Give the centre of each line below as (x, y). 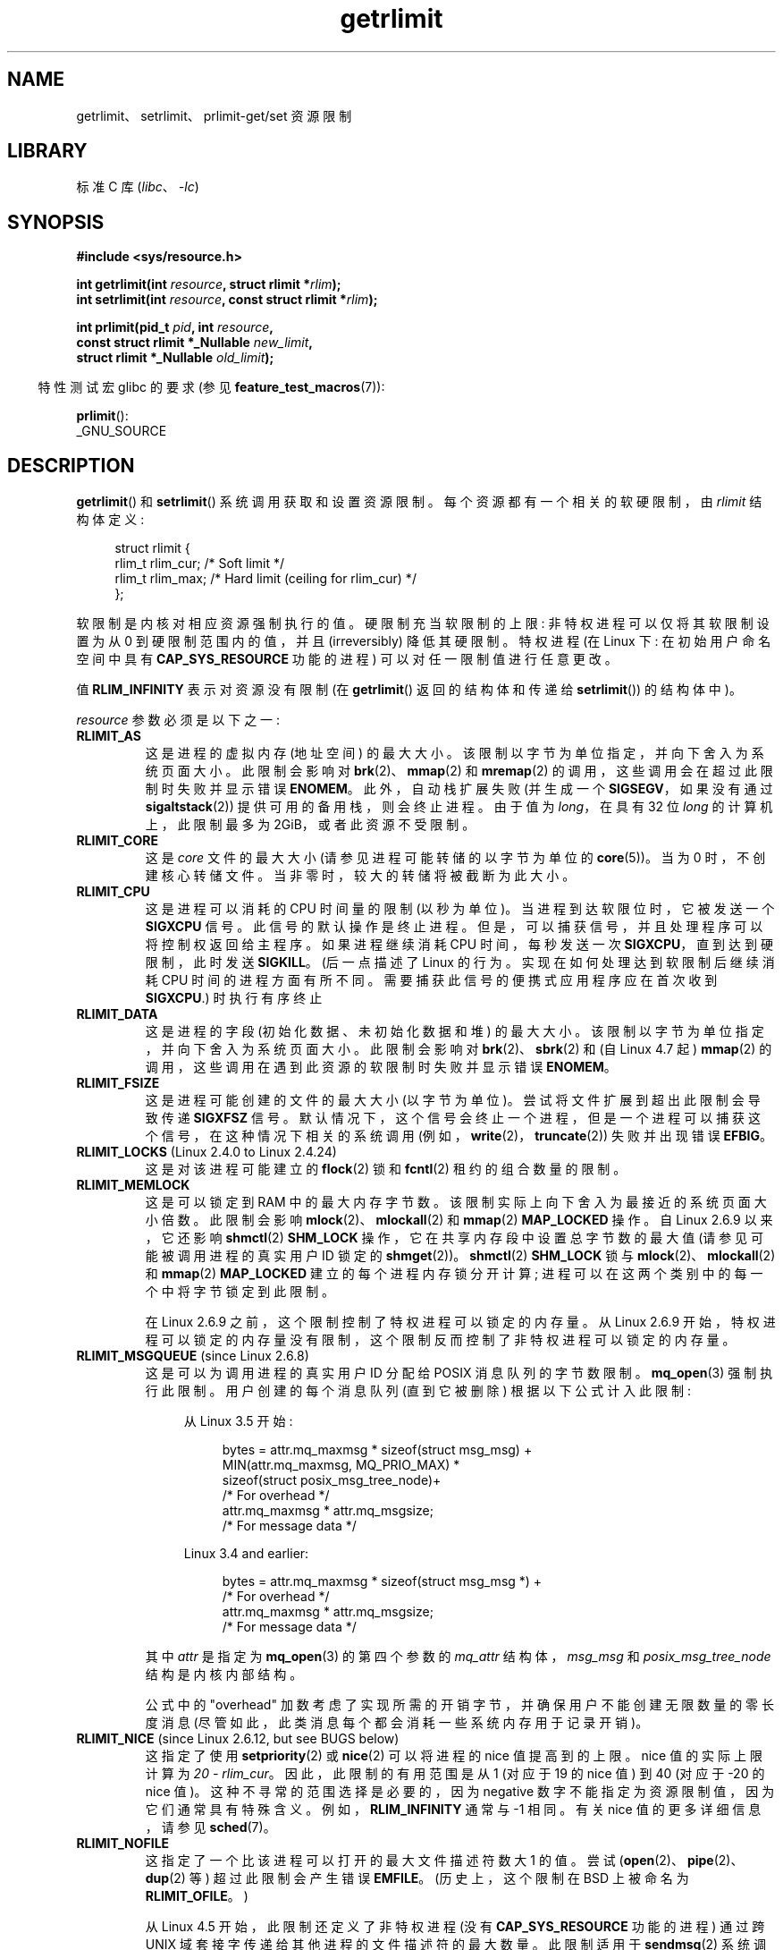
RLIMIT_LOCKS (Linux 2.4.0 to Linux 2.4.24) (206, 1152)
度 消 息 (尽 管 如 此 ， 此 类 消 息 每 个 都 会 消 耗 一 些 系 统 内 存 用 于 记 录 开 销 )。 (397, 1723)
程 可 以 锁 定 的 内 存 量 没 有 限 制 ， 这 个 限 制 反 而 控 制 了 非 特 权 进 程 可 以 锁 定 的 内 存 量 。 (440, 1340)
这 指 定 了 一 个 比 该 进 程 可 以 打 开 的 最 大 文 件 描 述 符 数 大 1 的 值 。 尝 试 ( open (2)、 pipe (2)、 (444, 1861)
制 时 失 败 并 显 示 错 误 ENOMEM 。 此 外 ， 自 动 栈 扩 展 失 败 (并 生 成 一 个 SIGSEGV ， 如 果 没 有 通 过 (459, 789)
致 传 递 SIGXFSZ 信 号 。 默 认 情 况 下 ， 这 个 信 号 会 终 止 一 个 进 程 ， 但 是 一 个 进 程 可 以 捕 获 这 (453, 1118)
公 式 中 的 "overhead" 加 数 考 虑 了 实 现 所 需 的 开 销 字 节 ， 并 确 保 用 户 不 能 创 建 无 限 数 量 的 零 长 (460, 1705)
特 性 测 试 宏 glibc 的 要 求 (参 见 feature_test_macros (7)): (211, 387)
